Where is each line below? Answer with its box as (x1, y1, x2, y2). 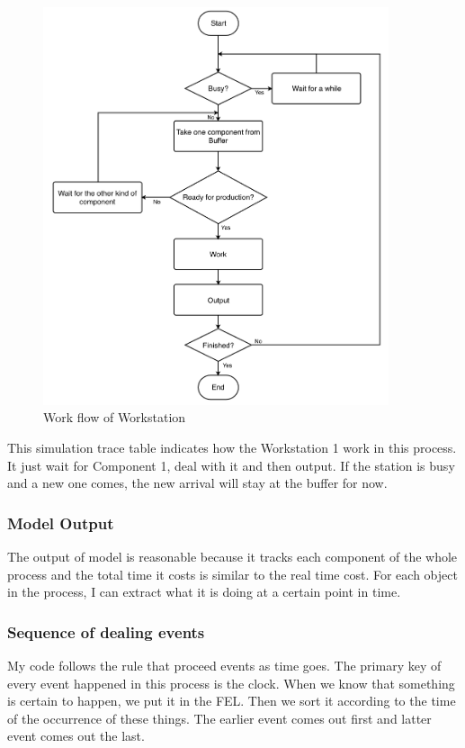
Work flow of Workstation (43, 408, 186, 427)
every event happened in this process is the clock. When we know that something (7, 673, 455, 692)
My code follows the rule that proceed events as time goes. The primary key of (7, 656, 442, 675)
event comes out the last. (7, 726, 145, 745)
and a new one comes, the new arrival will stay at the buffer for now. (7, 473, 388, 492)
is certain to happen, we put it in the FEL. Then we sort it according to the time (7, 691, 456, 710)
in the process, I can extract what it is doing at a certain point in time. (7, 582, 401, 601)
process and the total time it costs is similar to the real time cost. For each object (7, 564, 458, 583)
